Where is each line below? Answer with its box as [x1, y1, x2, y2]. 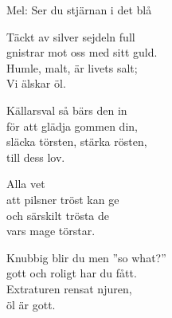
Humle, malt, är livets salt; [6, 59, 138, 76]
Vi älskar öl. [6, 75, 66, 92]
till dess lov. [6, 148, 65, 165]
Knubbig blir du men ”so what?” [6, 249, 166, 265]
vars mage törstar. [6, 222, 96, 239]
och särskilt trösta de [6, 206, 110, 223]
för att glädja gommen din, [6, 117, 138, 134]
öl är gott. [6, 296, 56, 312]
